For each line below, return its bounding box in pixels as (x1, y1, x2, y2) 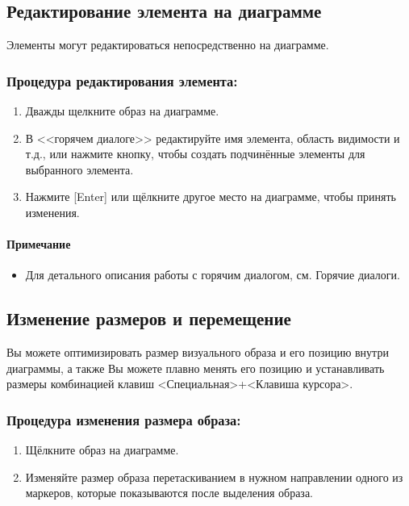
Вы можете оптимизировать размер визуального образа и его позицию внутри (6, 344, 389, 361)
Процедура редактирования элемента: (6, 70, 238, 90)
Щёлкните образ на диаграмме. (25, 441, 179, 458)
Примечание (6, 236, 71, 253)
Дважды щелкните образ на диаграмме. (25, 102, 219, 119)
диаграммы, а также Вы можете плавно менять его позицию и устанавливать (6, 359, 385, 376)
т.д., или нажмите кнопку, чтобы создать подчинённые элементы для (25, 145, 365, 162)
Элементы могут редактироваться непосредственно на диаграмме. (6, 36, 329, 53)
